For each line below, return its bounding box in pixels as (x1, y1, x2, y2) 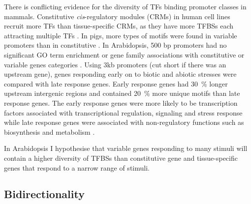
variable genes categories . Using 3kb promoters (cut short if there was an (4, 59, 226, 69)
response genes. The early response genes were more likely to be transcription (4, 97, 238, 108)
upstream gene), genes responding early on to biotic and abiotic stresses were (4, 69, 237, 79)
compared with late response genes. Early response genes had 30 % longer (4, 78, 228, 88)
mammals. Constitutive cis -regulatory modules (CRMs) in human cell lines (4, 11, 230, 21)
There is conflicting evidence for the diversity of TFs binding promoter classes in (4, 1, 247, 11)
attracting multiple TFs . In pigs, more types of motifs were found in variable (4, 30, 237, 40)
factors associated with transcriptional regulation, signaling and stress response (4, 107, 243, 117)
